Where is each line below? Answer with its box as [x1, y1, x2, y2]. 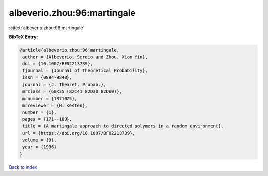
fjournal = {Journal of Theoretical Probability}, [22, 68, 148, 74]
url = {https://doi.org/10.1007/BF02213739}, [22, 130, 135, 136]
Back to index [9, 164, 37, 170]
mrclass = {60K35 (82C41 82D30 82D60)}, [22, 89, 122, 94]
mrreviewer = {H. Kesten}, [22, 103, 88, 109]
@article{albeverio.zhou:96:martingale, [19, 47, 119, 53]
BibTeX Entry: [9, 34, 38, 40]
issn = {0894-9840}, [22, 75, 72, 80]
